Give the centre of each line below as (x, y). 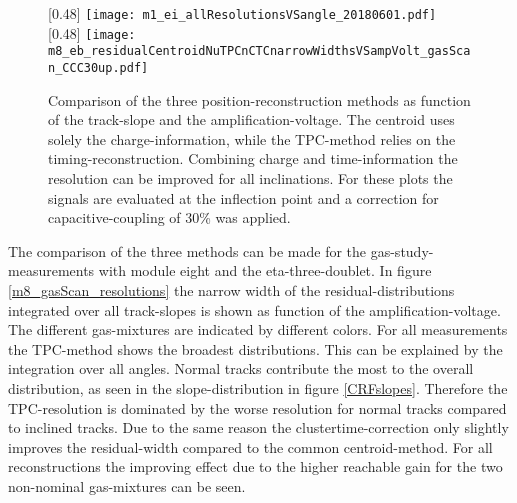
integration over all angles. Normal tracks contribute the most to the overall (241, 368)
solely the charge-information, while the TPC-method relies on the (252, 138)
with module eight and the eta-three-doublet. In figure (265, 270)
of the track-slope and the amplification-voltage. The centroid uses (251, 119)
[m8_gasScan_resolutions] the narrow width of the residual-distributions (231, 289)
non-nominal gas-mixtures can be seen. (127, 485)
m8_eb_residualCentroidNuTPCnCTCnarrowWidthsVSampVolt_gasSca (259, 51)
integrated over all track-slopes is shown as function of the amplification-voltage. (254, 309)
